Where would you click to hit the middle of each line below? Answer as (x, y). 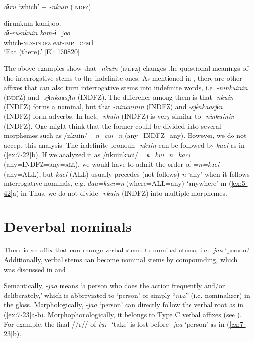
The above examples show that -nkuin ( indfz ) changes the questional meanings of (126, 68)
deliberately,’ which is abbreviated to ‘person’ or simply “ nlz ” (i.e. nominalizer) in (127, 295)
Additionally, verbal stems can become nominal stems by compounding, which (121, 259)
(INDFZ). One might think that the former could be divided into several (113, 125)
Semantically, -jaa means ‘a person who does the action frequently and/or (115, 285)
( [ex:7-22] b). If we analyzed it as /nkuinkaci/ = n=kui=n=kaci (97, 154)
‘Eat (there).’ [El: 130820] (42, 52)
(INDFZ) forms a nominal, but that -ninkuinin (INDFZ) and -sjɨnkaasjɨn (113, 106)
